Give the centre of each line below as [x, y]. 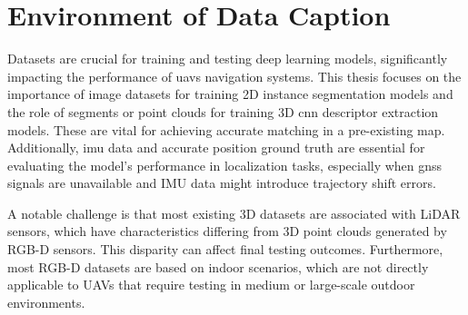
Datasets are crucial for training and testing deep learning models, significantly [228, 59]
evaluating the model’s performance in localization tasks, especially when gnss [225, 165]
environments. [46, 302]
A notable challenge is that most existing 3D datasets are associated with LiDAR [234, 213]
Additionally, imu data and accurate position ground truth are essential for [216, 148]
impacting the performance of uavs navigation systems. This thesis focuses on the [234, 76]
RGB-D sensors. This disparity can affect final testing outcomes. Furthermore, [225, 249]
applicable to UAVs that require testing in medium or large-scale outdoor [211, 285]
